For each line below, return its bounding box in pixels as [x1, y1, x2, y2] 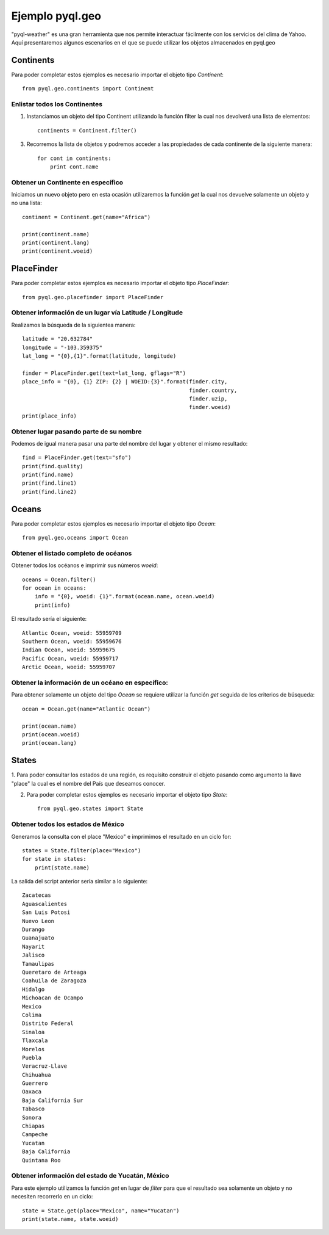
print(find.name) [22, 471, 74, 479]
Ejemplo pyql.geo [11, 9, 102, 23]
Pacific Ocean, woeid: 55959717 [22, 655, 119, 662]
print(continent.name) [22, 231, 90, 237]
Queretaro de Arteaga [22, 968, 87, 976]
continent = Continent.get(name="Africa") [22, 214, 151, 220]
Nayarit [22, 943, 45, 950]
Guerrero [22, 1080, 48, 1087]
